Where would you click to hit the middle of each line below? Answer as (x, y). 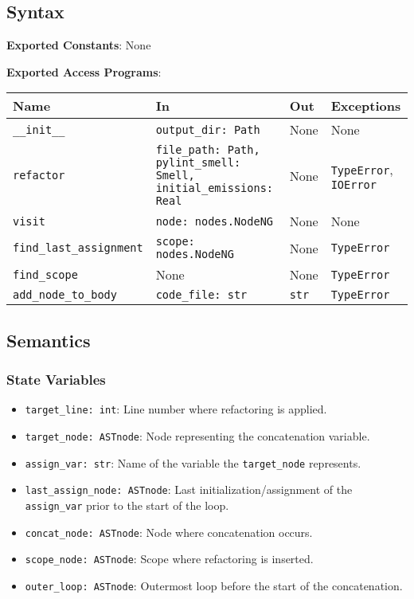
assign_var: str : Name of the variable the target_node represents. (193, 462)
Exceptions (366, 106)
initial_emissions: (215, 188)
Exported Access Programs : (84, 71)
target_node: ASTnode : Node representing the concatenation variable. (197, 436)
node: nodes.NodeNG (215, 221)
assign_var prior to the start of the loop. (127, 505)
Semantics (49, 340)
